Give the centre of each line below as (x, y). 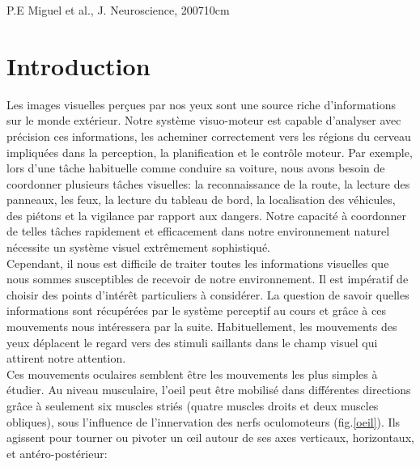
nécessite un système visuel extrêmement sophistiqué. (139, 247)
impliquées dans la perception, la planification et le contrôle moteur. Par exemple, (210, 152)
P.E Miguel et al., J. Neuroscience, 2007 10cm (118, 10)
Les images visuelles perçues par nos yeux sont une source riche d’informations (201, 104)
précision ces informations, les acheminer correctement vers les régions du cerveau (209, 136)
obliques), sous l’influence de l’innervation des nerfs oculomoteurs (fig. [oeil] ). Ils (204, 421)
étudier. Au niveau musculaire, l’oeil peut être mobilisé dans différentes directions (209, 390)
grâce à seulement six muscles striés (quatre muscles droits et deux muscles (193, 405)
